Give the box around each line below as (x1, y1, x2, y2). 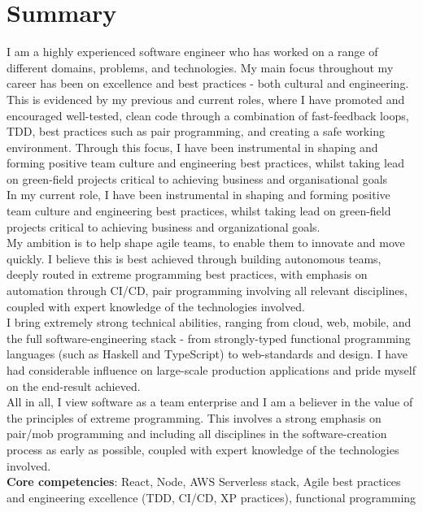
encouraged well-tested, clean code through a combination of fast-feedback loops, (7, 106, 409, 124)
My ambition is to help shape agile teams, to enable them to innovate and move (7, 234, 405, 251)
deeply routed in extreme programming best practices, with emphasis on (7, 266, 368, 283)
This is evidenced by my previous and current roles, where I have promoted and (7, 90, 405, 107)
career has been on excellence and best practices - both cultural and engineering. (7, 75, 409, 92)
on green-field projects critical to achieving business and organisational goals (7, 170, 388, 187)
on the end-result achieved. (7, 377, 141, 394)
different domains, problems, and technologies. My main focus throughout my (7, 59, 394, 76)
